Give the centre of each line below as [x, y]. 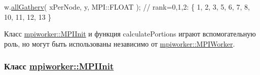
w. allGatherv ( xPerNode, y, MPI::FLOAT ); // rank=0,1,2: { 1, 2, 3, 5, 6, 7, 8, [127, 7]
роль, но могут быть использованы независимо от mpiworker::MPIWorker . [120, 43]
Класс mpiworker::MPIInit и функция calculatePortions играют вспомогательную [130, 34]
